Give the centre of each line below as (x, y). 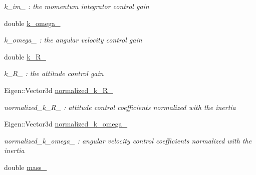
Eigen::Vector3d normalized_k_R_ (59, 90)
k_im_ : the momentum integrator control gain (77, 6)
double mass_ (26, 167)
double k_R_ (25, 56)
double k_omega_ (32, 23)
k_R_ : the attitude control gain (54, 73)
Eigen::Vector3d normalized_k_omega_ (66, 124)
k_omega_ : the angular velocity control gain (73, 40)
